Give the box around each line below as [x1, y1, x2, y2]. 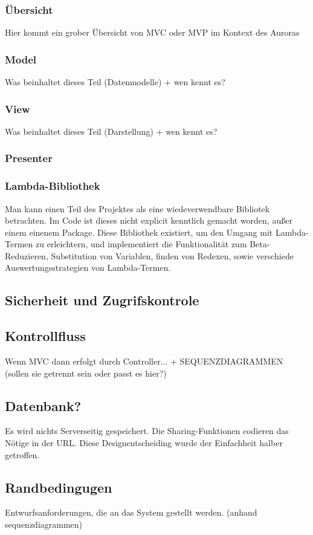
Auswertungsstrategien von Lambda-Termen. [5, 261, 171, 274]
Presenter [5, 151, 53, 166]
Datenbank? [5, 396, 82, 415]
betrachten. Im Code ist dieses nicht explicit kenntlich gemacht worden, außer [5, 214, 292, 227]
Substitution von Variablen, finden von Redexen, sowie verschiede [51, 249, 294, 262]
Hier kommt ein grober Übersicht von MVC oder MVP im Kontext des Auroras [5, 26, 300, 39]
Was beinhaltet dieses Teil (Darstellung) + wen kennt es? [5, 125, 218, 137]
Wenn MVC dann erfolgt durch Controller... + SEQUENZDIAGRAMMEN [5, 355, 283, 368]
